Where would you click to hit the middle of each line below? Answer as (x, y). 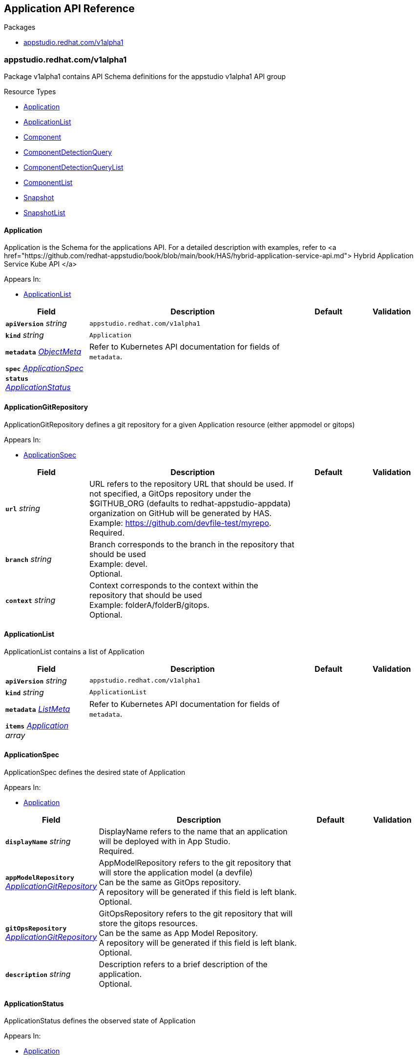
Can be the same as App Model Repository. (178, 933)
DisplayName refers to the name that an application (193, 832)
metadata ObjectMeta (43, 352)
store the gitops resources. (148, 924)
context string (31, 600)
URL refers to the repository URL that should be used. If (191, 484)
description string (38, 974)
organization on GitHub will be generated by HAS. (181, 513)
